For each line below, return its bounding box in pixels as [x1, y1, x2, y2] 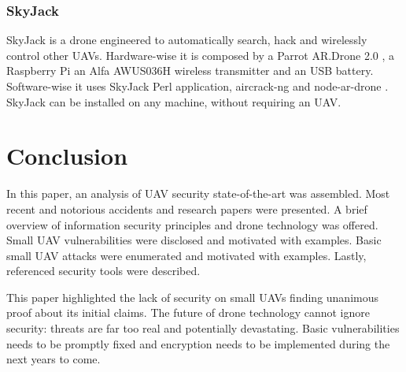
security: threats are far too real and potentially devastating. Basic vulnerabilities [6, 320, 400, 337]
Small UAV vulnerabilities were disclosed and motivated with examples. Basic [6, 232, 382, 248]
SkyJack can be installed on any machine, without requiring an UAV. [6, 93, 341, 110]
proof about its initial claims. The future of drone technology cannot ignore [6, 304, 370, 321]
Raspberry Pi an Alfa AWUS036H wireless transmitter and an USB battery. [6, 62, 374, 79]
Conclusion [6, 139, 128, 172]
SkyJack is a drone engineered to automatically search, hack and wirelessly [6, 32, 367, 48]
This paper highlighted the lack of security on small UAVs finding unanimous [6, 288, 379, 305]
